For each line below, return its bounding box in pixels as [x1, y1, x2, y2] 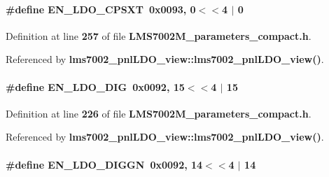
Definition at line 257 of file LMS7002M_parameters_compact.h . [6, 28, 311, 43]
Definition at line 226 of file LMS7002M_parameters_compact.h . [6, 106, 311, 120]
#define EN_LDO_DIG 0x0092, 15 [6, 79, 185, 94]
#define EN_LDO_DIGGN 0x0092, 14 [6, 157, 203, 171]
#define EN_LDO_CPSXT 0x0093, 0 [6, 1, 196, 16]
